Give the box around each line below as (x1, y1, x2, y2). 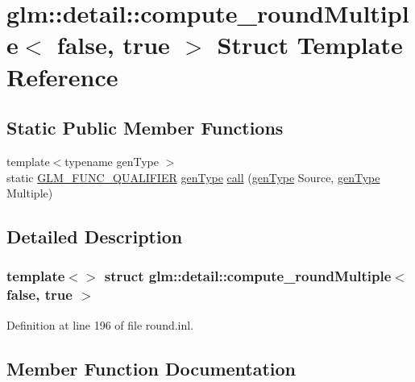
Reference (6, 60, 118, 93)
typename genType (64, 152, 159, 169)
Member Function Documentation (6, 355, 297, 380)
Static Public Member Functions (6, 115, 284, 140)
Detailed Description (6, 224, 183, 249)
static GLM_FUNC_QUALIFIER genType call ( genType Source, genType (6, 168, 380, 185)
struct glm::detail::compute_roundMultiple (104, 266, 392, 286)
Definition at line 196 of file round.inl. (6, 316, 194, 333)
